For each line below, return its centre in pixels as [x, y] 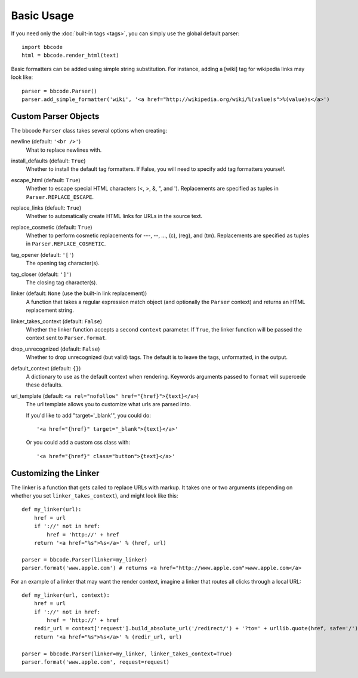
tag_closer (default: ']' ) [41, 274]
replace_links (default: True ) [46, 208]
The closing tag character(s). [62, 283]
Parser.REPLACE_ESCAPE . [60, 197]
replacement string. [50, 310]
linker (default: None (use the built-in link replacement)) [79, 293]
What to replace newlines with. [64, 150]
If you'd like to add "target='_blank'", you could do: [89, 415]
